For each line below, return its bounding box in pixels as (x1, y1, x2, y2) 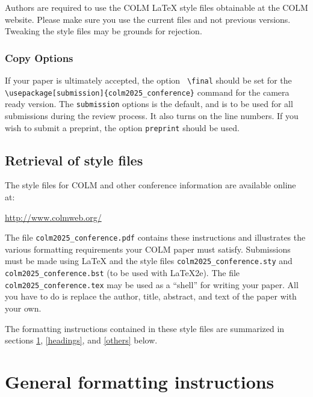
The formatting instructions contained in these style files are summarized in (5, 322, 285, 334)
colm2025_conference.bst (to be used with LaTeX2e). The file (5, 266, 240, 279)
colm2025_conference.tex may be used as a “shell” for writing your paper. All (5, 278, 299, 291)
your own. (5, 302, 42, 315)
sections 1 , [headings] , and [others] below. (5, 334, 158, 346)
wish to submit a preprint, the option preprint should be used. (5, 121, 240, 134)
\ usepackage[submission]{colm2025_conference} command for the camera (5, 85, 290, 98)
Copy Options (5, 50, 73, 65)
